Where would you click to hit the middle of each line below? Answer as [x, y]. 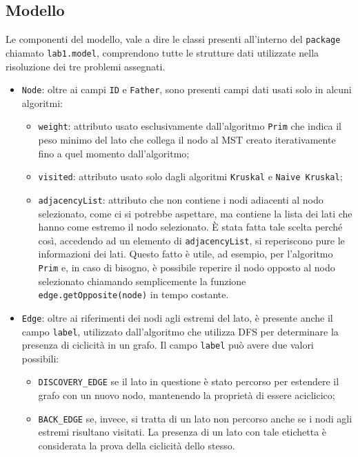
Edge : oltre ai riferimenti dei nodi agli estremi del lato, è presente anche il [177, 317]
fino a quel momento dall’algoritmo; [114, 153]
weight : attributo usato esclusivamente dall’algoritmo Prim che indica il [190, 126]
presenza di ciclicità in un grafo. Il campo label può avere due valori [168, 345]
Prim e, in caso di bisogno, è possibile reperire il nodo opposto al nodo [187, 267]
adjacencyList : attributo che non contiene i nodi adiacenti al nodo [181, 199]
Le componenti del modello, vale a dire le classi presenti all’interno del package [173, 39]
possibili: [40, 358]
